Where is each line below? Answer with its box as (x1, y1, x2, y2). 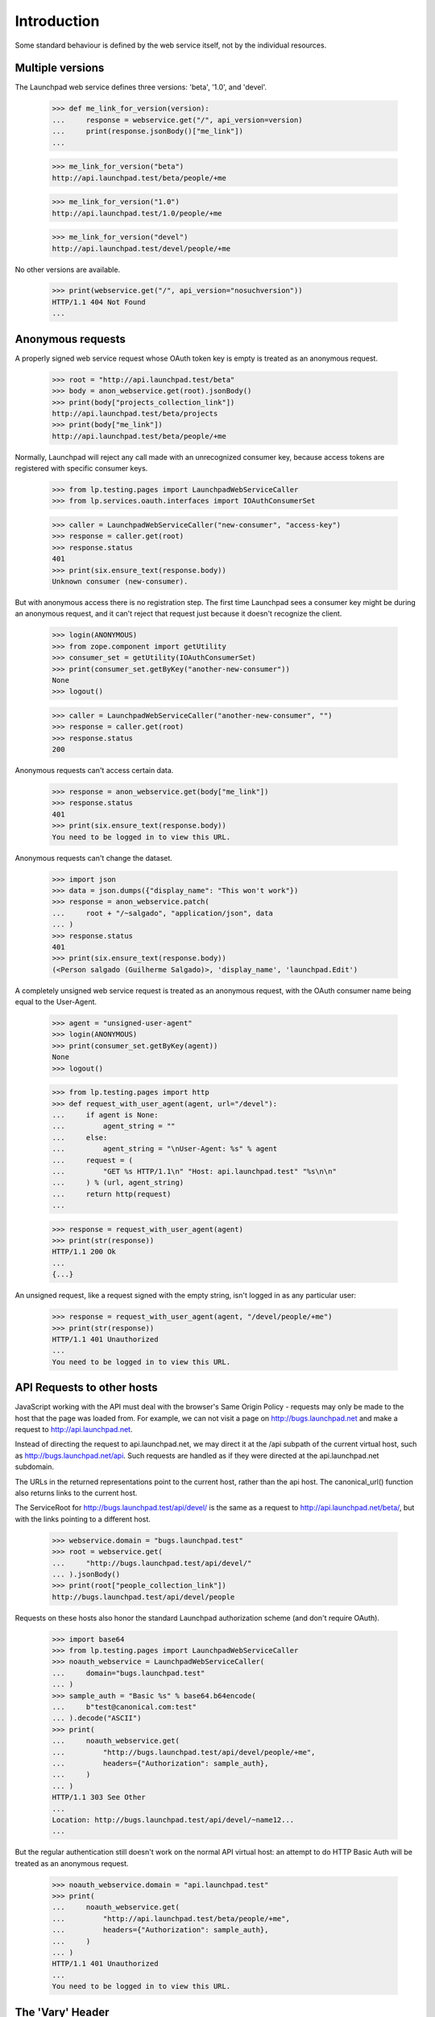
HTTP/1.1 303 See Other (52, 1793, 147, 1802)
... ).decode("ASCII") (52, 1714, 142, 1723)
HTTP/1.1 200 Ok (52, 1247, 117, 1256)
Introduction (14, 12, 100, 30)
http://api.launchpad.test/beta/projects (52, 408, 218, 418)
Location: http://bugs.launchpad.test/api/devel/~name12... (52, 1815, 295, 1824)
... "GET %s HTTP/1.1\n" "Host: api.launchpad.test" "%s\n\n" (52, 1167, 338, 1176)
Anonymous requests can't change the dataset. (14, 853, 173, 862)
